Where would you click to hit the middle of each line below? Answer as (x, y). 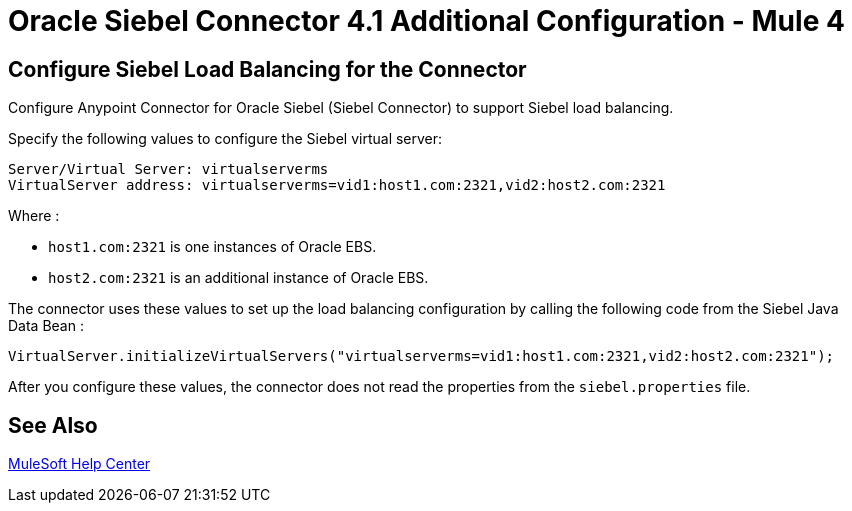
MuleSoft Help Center (79, 464)
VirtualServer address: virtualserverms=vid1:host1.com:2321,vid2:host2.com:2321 (337, 185)
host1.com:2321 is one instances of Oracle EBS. (212, 247)
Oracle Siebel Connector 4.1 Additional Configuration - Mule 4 (426, 21)
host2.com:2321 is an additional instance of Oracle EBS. (238, 278)
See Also (53, 425)
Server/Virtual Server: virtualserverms (168, 169)
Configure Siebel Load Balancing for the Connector (267, 69)
